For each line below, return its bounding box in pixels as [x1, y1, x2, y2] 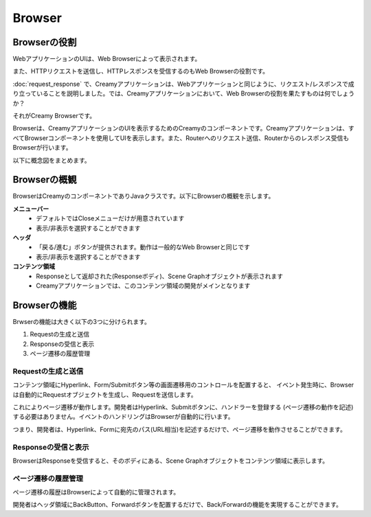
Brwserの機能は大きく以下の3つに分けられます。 [12, 317, 151, 325]
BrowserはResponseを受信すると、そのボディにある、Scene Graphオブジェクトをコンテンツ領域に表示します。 [12, 457, 329, 465]
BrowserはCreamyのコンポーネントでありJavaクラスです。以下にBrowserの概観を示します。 [12, 192, 275, 200]
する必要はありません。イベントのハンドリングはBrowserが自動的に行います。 [12, 413, 234, 421]
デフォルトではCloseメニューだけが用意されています [36, 214, 185, 222]
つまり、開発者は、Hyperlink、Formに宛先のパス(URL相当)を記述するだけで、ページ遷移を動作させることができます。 [12, 425, 346, 433]
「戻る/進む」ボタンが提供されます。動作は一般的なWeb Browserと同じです [36, 243, 251, 251]
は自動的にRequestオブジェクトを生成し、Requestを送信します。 [12, 390, 197, 398]
